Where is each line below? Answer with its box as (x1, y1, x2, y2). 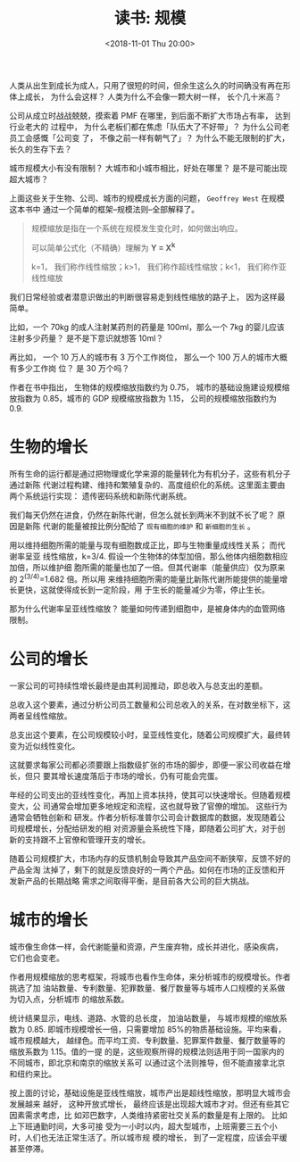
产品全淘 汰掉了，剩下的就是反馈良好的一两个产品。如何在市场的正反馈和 (9, 865, 278, 876)
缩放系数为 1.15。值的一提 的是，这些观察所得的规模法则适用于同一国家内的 (9, 1046, 285, 1058)
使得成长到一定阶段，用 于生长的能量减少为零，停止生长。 (55, 585, 270, 595)
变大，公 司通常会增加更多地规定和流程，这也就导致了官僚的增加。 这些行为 (9, 801, 287, 812)
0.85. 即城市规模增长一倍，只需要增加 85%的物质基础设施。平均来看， (26, 1024, 287, 1035)
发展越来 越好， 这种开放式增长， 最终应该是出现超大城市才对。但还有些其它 (9, 1099, 290, 1109)
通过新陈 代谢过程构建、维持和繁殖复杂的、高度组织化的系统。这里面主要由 (9, 479, 286, 490)
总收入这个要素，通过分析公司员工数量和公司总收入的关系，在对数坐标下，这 (9, 700, 291, 710)
